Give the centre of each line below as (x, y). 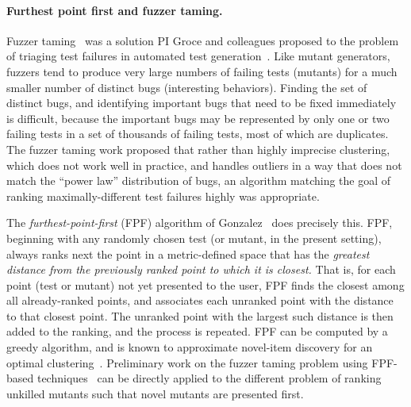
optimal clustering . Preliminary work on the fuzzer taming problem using (187, 362)
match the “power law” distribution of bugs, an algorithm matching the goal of (199, 180)
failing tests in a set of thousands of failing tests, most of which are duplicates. (198, 134)
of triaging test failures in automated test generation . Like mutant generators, (198, 56)
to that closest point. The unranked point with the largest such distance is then (200, 315)
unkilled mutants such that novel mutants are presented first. (155, 393)
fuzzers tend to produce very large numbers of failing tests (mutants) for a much (202, 71)
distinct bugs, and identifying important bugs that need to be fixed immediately (202, 103)
